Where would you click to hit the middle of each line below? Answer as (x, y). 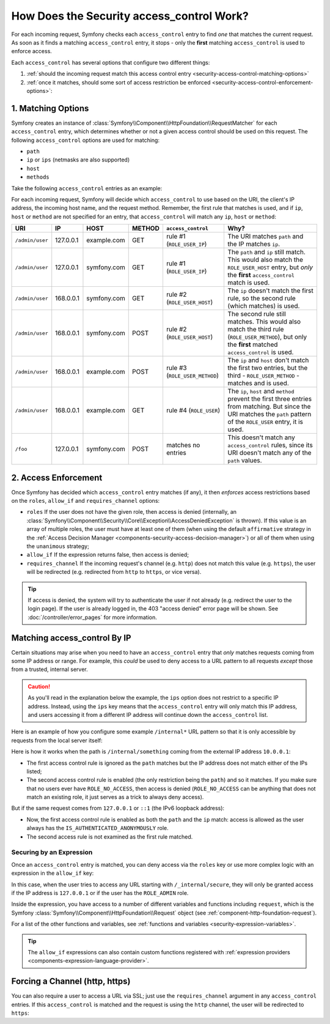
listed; (34, 771)
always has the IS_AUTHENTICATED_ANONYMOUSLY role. (97, 828)
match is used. (249, 283)
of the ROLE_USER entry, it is (266, 422)
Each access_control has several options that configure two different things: (111, 62)
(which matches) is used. (264, 306)
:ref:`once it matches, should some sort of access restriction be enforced (119, 82)
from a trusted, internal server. (50, 669)
